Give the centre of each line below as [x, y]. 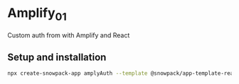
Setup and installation [57, 57]
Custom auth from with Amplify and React [69, 35]
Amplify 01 [37, 14]
